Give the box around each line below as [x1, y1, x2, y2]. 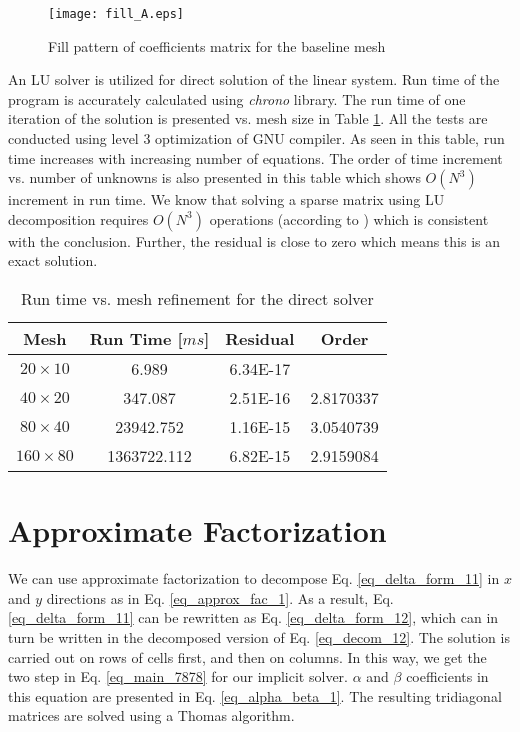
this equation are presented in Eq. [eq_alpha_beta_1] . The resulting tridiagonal [8, 685, 502, 706]
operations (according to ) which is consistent [209, 208, 489, 229]
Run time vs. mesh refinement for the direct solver [21, 287, 374, 310]
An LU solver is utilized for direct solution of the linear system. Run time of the [8, 69, 500, 90]
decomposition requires [8, 208, 149, 229]
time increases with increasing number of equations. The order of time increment [8, 147, 503, 168]
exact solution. [8, 250, 98, 271]
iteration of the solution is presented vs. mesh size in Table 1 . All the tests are [8, 108, 488, 129]
